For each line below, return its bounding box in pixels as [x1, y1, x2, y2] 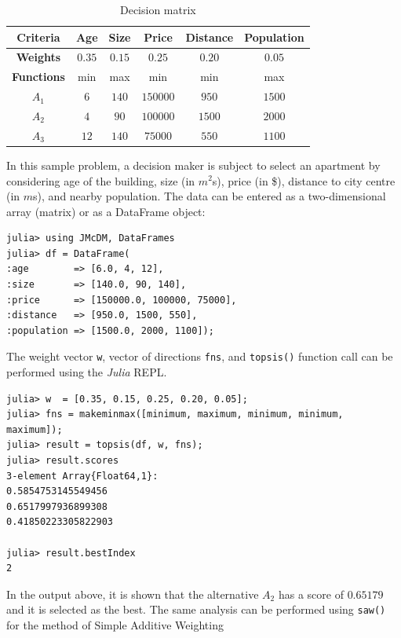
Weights [16, 49, 61, 65]
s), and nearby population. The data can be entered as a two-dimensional [33, 188, 386, 204]
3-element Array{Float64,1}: [6, 470, 159, 482]
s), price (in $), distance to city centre [212, 172, 396, 189]
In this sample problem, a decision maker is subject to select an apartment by [6, 156, 381, 173]
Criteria [16, 28, 60, 45]
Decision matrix [119, 2, 196, 17]
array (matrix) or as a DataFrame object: [6, 203, 206, 219]
